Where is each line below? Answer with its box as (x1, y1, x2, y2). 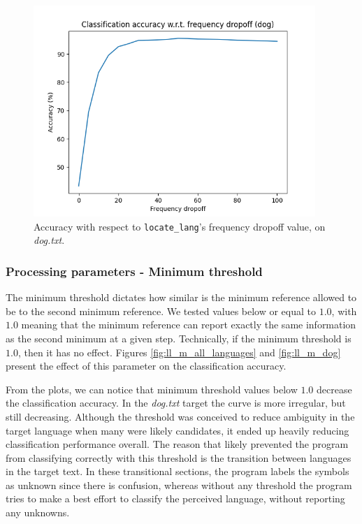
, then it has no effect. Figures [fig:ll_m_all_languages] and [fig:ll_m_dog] (17, 344, 341, 359)
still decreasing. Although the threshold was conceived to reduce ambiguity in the (6, 409, 355, 423)
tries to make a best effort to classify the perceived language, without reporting (6, 491, 345, 506)
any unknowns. (6, 505, 70, 520)
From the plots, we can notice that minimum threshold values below (6, 381, 298, 396)
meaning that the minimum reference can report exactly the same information (21, 317, 356, 332)
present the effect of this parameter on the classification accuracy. (6, 358, 287, 373)
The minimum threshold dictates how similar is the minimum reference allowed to (6, 290, 357, 305)
